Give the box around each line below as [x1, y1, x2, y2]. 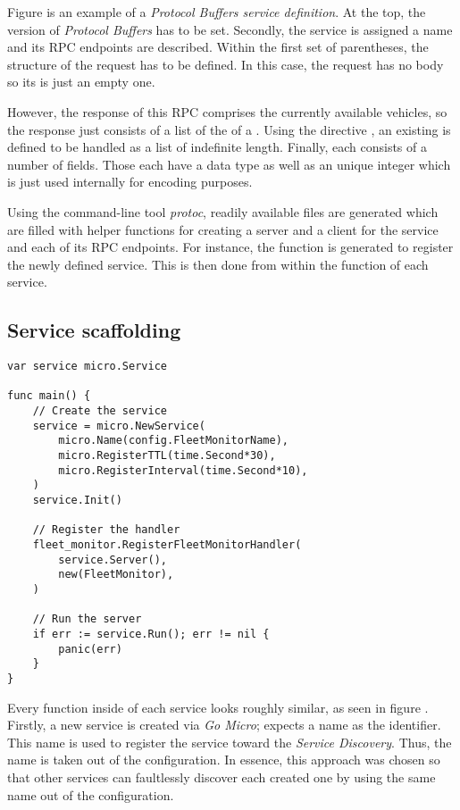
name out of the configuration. [7, 785, 174, 804]
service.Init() [32, 494, 122, 507]
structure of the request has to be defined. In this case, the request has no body [7, 54, 444, 73]
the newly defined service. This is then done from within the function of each [7, 255, 429, 273]
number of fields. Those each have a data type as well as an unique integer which [7, 154, 451, 173]
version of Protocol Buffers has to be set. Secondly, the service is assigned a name [7, 20, 453, 38]
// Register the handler [32, 523, 180, 537]
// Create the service [32, 405, 167, 418]
